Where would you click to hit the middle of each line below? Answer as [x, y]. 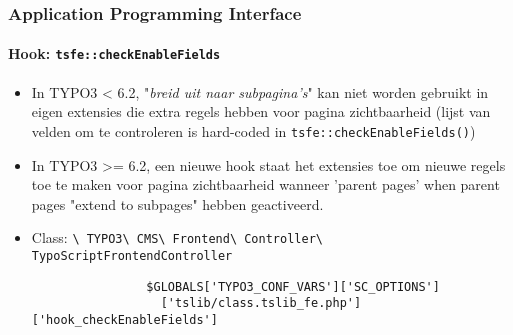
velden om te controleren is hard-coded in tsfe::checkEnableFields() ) [253, 130]
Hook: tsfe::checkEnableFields [114, 53]
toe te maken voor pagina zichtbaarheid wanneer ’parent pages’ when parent [265, 184]
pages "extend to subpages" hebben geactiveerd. [177, 203]
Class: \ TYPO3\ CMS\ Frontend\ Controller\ [177, 237]
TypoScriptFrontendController [132, 255]
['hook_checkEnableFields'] [124, 319]
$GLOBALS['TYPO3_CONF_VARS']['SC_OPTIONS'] [293, 286]
